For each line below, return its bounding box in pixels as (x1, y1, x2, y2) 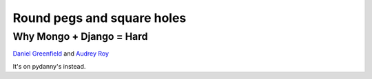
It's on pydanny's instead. (12, 62, 86, 70)
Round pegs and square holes (12, 10, 187, 25)
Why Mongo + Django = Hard (12, 30, 148, 43)
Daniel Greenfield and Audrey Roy (12, 49, 110, 58)
